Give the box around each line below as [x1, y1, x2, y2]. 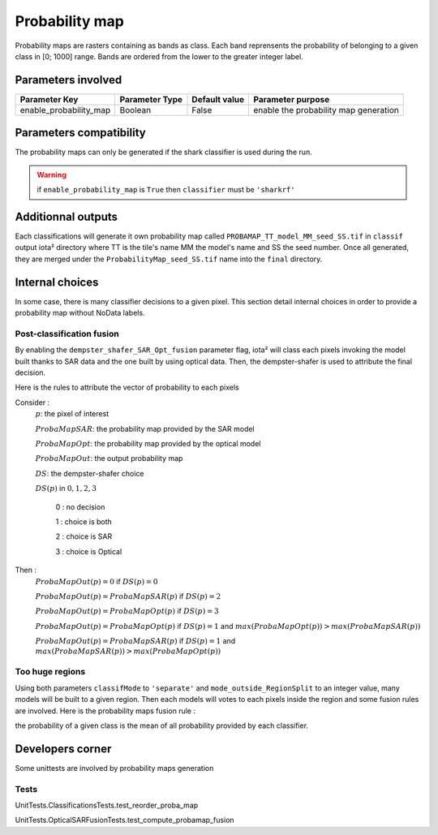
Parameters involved [15, 73, 122, 87]
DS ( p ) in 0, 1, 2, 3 [35, 484, 97, 493]
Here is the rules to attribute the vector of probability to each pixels [15, 382, 239, 393]
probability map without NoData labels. [15, 308, 145, 318]
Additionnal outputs [15, 209, 118, 223]
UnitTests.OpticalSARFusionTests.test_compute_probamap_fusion [15, 816, 234, 825]
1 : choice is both [55, 516, 113, 527]
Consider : [15, 398, 50, 407]
